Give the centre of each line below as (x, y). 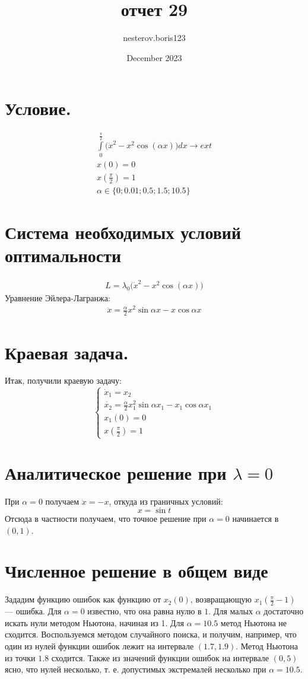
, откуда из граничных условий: (166, 501)
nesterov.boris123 (154, 38)
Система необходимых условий (123, 232)
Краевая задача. (67, 352)
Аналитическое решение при (116, 473)
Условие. (38, 108)
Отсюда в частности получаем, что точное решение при (106, 518)
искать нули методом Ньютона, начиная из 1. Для (94, 622)
